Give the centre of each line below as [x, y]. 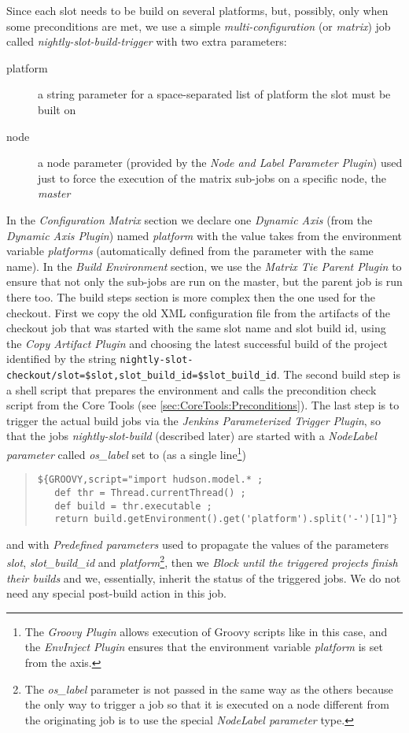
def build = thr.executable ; [133, 506]
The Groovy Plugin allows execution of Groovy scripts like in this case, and [206, 631]
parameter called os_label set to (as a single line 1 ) [126, 453]
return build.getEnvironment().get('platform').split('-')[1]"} [226, 519]
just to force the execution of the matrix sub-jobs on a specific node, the [212, 178]
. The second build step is [338, 374]
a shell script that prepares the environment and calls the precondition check [192, 389]
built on [57, 109]
